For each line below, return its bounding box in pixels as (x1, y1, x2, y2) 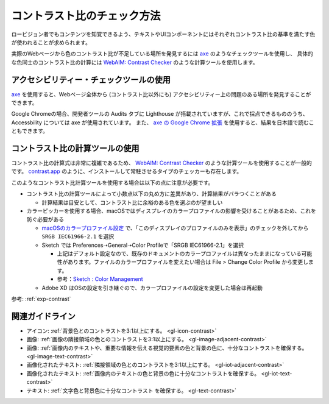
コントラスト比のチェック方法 (11, 9, 161, 23)
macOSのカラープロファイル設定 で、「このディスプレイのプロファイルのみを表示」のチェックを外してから (41, 224, 309, 232)
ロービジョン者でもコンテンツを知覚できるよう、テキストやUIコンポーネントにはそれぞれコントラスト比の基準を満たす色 (11, 30, 316, 38)
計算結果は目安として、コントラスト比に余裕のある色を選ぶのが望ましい (41, 199, 223, 206)
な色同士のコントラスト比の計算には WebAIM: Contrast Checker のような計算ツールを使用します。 (11, 58, 258, 66)
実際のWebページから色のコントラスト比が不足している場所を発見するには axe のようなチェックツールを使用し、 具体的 (11, 50, 314, 57)
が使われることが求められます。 (11, 38, 91, 46)
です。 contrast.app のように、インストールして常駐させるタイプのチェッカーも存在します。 (11, 168, 242, 175)
